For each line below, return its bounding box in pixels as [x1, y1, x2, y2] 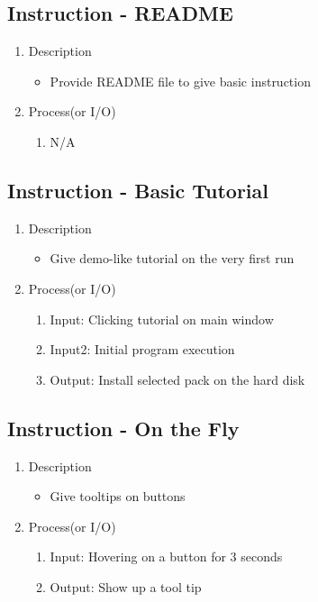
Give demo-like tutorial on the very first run [50, 249, 295, 268]
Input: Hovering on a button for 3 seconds [50, 547, 283, 566]
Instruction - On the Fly [7, 414, 240, 442]
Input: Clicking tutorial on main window [50, 309, 274, 328]
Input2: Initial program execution [50, 340, 235, 359]
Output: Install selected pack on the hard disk [50, 369, 305, 388]
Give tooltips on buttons [50, 487, 186, 506]
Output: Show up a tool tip [50, 577, 202, 596]
